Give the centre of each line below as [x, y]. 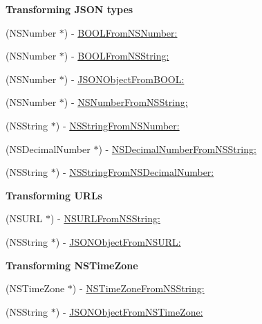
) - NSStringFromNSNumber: [118, 125]
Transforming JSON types [69, 9]
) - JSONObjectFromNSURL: [118, 241]
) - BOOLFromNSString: [116, 56]
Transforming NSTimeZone [72, 265]
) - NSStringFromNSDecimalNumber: [135, 172]
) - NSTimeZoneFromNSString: [138, 288]
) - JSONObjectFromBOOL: [124, 79]
